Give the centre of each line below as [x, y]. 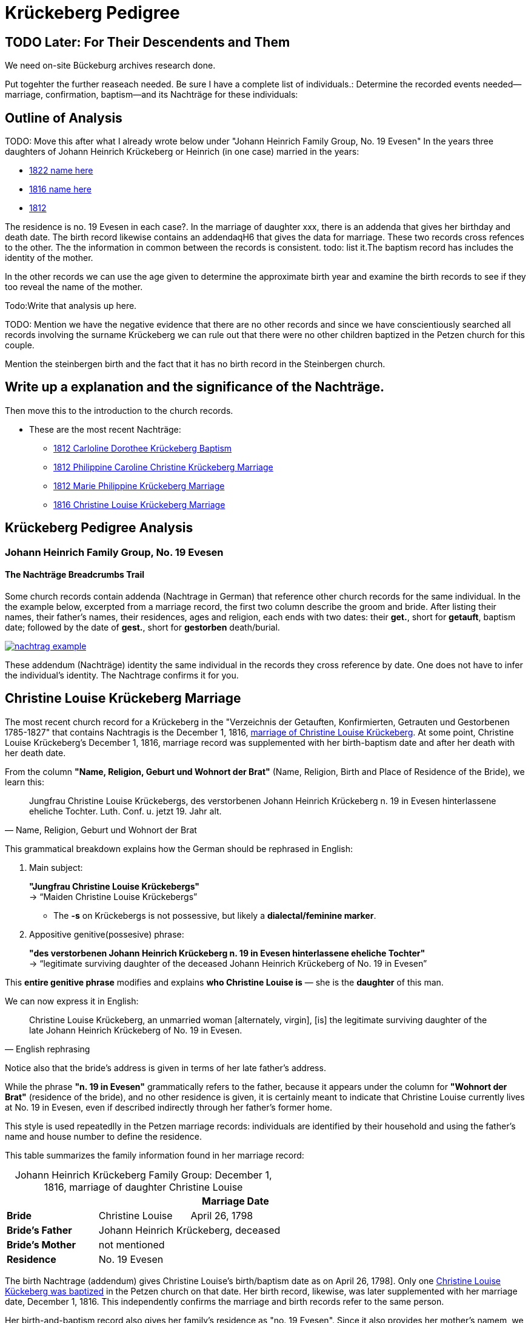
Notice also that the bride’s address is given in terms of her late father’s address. [165, 1068]
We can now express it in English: [72, 1001]
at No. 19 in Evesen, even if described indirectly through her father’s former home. [169, 1107]
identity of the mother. [49, 258]
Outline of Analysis [64, 118]
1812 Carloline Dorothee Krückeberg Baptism [143, 448]
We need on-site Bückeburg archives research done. [110, 66]
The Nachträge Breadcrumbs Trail [75, 575]
